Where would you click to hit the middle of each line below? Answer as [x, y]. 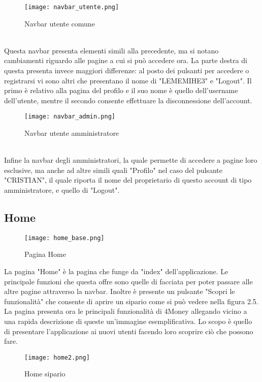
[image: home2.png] [57, 357]
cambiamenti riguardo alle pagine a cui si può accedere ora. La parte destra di [126, 60]
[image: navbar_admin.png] [70, 117]
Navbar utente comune [60, 23]
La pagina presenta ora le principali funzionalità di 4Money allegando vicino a [126, 311]
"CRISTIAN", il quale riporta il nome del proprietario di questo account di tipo [128, 180]
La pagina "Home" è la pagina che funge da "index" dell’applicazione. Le [116, 271]
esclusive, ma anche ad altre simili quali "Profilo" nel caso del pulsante [113, 170]
